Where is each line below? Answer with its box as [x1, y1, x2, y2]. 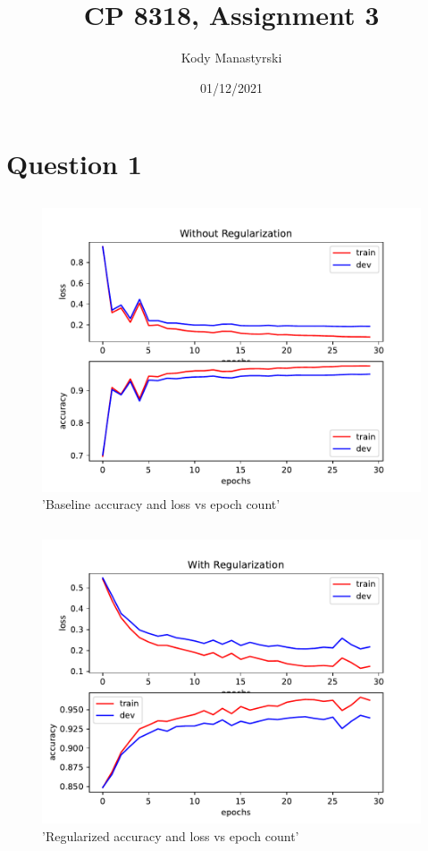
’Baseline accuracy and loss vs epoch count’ [42, 495, 281, 513]
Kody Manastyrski [180, 48, 282, 67]
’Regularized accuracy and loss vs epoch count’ [42, 827, 299, 846]
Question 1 [6, 146, 142, 182]
